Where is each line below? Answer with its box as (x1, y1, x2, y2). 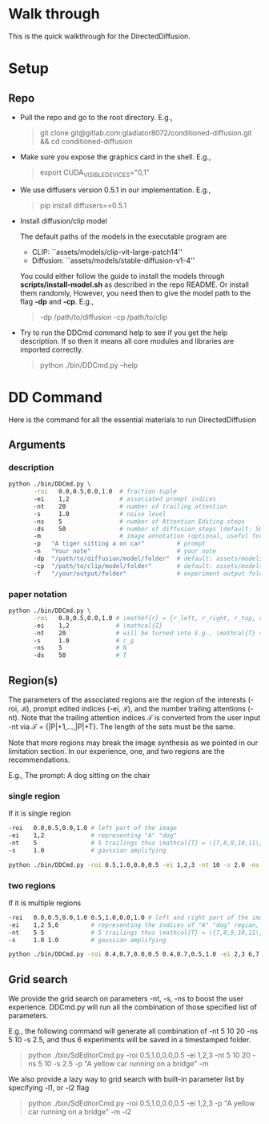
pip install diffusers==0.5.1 (39, 200, 126, 210)
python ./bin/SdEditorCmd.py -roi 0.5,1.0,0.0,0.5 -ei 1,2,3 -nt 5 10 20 (27, 1050, 251, 1060)
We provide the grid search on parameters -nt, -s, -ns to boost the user (8, 994, 244, 1004)
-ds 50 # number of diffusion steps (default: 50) (33, 525, 267, 533)
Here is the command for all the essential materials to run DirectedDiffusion (8, 414, 256, 425)
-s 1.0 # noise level (33, 510, 167, 518)
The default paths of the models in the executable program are (19, 232, 227, 241)
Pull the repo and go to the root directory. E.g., (19, 112, 174, 122)
